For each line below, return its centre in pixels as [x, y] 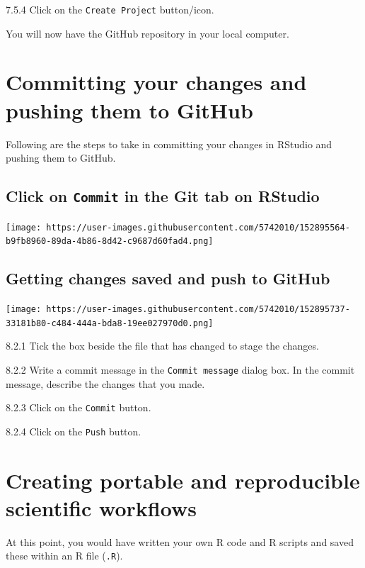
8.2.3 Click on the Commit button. [79, 407]
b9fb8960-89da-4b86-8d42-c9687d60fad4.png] [110, 241]
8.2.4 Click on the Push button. [74, 431]
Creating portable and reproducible [183, 480]
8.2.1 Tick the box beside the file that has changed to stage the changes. [162, 346]
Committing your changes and [156, 82]
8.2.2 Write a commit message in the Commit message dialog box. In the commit [180, 369]
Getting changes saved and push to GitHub [168, 278]
